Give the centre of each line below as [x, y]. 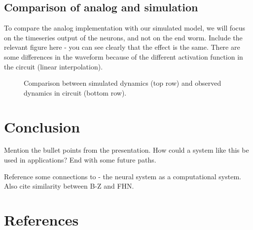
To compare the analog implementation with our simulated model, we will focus [125, 28]
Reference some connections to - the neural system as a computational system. [123, 176]
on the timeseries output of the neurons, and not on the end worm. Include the [123, 37]
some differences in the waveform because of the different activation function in [124, 56]
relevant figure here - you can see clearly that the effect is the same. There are [122, 47]
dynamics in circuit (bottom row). [75, 92]
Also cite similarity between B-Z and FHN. [69, 186]
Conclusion [42, 126]
